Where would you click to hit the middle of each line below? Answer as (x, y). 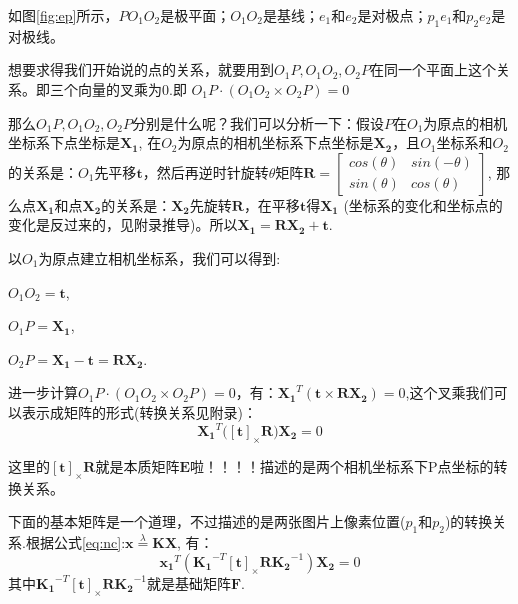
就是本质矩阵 (137, 465)
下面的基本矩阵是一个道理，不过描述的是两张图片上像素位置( (207, 521)
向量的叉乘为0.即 (132, 88)
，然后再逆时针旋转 (205, 171)
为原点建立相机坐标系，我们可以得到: (159, 257)
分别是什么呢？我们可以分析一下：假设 (257, 122)
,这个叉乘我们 (449, 392)
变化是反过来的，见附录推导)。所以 (123, 224)
